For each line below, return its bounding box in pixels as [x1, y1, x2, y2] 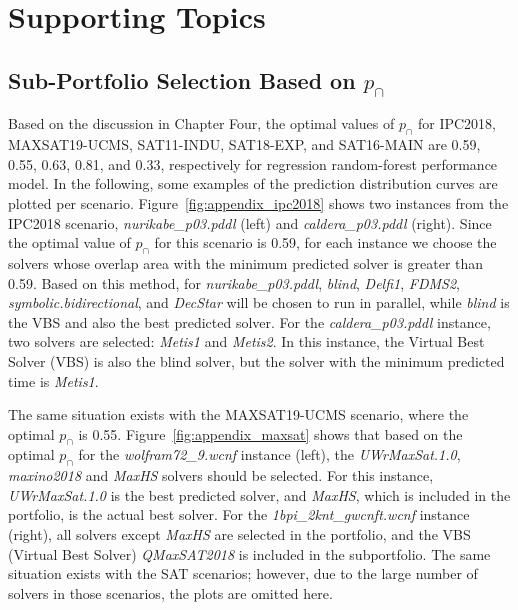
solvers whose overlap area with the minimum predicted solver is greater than [8, 252, 484, 273]
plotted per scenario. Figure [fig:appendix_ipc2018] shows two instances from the [8, 192, 509, 213]
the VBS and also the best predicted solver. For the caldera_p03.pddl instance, [8, 311, 491, 332]
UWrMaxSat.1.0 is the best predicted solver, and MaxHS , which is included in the [8, 484, 511, 505]
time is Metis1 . [8, 370, 99, 391]
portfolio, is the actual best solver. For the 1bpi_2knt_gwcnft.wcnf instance [8, 504, 470, 525]
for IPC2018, [417, 113, 496, 134]
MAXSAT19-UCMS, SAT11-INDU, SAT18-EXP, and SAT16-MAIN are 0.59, [8, 134, 481, 155]
